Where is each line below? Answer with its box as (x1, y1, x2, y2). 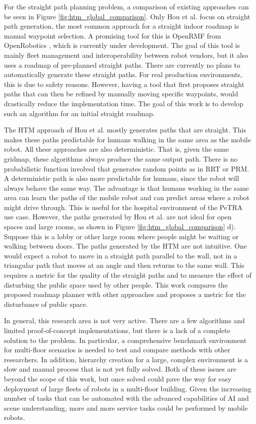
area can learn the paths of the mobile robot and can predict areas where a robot (4, 192, 250, 203)
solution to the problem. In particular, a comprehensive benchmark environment (4, 335, 247, 345)
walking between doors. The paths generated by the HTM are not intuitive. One (4, 241, 247, 251)
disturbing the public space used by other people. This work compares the (4, 279, 228, 290)
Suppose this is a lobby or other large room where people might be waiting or (4, 231, 239, 241)
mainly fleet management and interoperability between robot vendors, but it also (4, 49, 248, 60)
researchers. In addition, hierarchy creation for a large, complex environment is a (4, 354, 248, 364)
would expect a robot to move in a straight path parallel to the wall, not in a (4, 250, 237, 260)
